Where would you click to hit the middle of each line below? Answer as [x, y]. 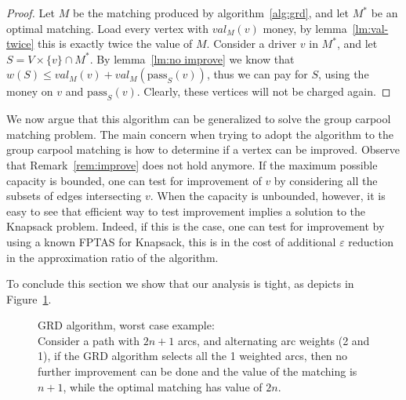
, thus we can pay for [257, 74]
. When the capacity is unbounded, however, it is [268, 196]
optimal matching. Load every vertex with [108, 28]
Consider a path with [89, 340]
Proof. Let [31, 13]
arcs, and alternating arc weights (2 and [274, 340]
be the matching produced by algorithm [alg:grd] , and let [211, 13]
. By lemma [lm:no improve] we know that [192, 58]
